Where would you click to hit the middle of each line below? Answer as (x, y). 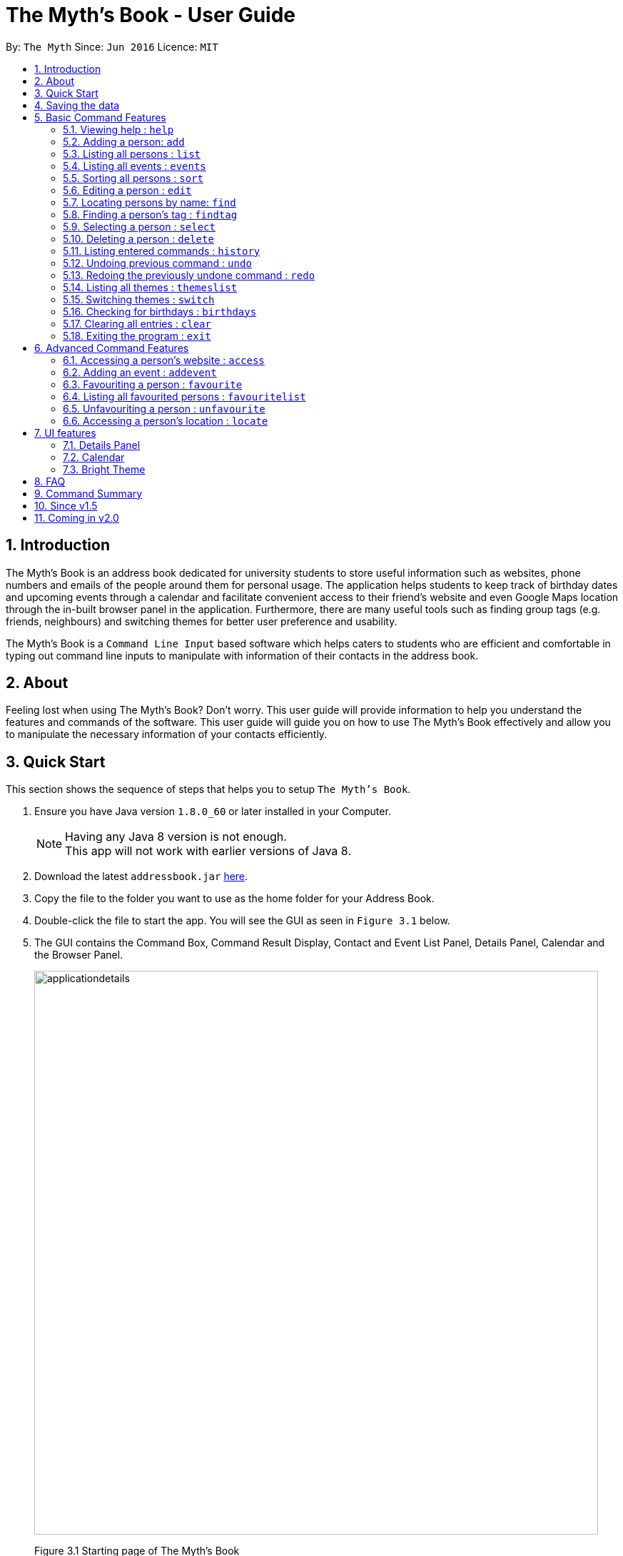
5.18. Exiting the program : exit (137, 335)
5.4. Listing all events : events (135, 166)
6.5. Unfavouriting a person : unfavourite (164, 408)
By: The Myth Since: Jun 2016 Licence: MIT (112, 46)
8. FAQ (50, 481)
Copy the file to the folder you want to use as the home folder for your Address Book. (234, 899)
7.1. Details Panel (102, 445)
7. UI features (65, 433)
